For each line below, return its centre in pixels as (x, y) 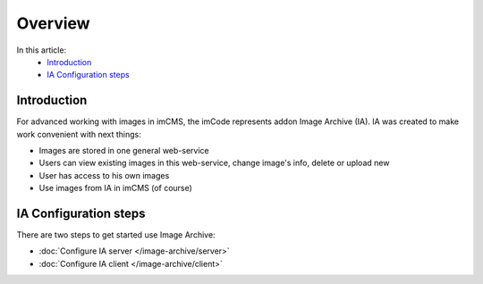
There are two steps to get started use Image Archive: (116, 235)
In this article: (42, 50)
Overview (53, 23)
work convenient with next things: (79, 134)
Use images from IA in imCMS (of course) (115, 188)
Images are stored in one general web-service (124, 151)
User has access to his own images (104, 175)
